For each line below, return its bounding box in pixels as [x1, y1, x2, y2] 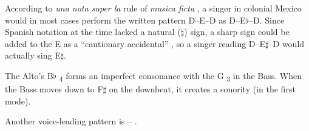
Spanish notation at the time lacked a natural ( [5, 25, 181, 38]
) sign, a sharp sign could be [184, 25, 290, 38]
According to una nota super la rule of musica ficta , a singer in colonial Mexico [5, 2, 302, 14]
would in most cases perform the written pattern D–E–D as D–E [5, 13, 246, 26]
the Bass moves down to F [5, 83, 103, 95]
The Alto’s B [5, 69, 53, 81]
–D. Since [248, 13, 285, 26]
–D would [268, 37, 305, 50]
